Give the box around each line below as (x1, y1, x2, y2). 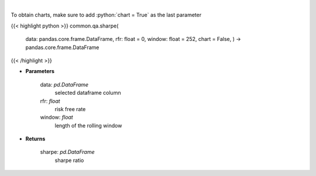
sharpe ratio (54, 157, 84, 164)
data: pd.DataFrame (40, 81, 89, 88)
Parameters (25, 68, 55, 75)
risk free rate (54, 105, 86, 112)
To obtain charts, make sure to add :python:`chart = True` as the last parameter (11, 12, 202, 19)
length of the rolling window (54, 122, 122, 129)
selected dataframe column (54, 89, 121, 96)
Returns (25, 135, 46, 143)
